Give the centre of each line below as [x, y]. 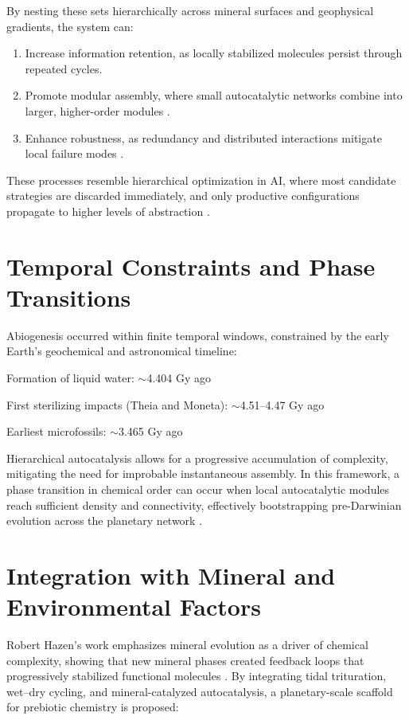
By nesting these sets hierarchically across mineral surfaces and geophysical [190, 10]
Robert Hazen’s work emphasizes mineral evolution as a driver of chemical [187, 645]
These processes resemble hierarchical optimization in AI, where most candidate [201, 180]
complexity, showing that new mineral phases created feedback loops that [185, 660]
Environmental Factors [134, 607]
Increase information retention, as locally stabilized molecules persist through [214, 53]
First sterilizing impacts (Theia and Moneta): [117, 404]
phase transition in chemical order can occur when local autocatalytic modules [198, 489]
